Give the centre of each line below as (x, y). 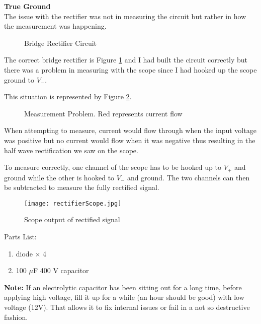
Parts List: (20, 237)
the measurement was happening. (55, 26)
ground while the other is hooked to (59, 177)
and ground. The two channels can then (189, 177)
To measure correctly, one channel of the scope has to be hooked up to (113, 167)
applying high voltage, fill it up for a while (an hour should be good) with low (124, 297)
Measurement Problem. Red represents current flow (103, 113)
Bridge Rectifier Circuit (61, 43)
